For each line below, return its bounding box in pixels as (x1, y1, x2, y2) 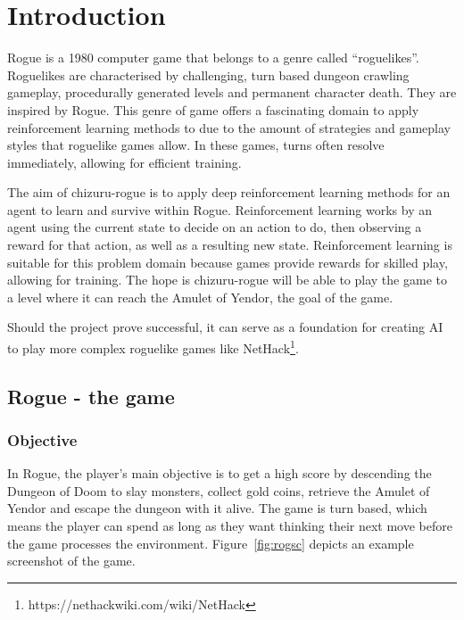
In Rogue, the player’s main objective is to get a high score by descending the (7, 464, 432, 483)
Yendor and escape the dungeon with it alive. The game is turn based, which (7, 499, 427, 517)
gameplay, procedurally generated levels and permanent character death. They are (7, 83, 457, 102)
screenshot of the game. (7, 551, 136, 570)
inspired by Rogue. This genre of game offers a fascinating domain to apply (7, 100, 419, 119)
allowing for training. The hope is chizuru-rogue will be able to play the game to (7, 270, 447, 289)
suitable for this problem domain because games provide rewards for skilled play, (7, 252, 448, 271)
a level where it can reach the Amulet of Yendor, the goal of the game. (7, 287, 394, 306)
